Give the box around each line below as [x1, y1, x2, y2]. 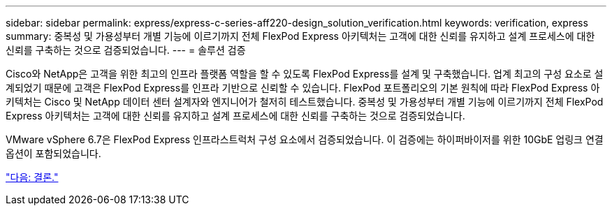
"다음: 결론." [6, 171, 59, 183]
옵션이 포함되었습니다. [6, 147, 101, 159]
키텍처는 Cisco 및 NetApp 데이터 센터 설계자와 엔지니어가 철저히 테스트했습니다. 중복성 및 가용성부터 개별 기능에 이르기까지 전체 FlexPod [6, 96, 604, 108]
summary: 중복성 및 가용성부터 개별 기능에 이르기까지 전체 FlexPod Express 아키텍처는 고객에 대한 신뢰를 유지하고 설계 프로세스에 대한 [6, 30, 595, 42]
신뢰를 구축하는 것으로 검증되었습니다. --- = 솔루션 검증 [6, 44, 246, 56]
